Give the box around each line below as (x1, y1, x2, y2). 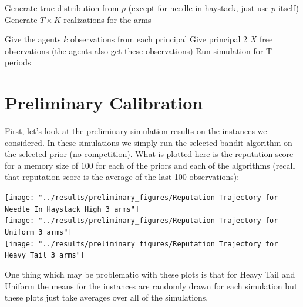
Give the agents (5, 33, 61, 45)
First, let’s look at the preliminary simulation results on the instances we (5, 125, 267, 137)
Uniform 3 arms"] (5, 228, 72, 237)
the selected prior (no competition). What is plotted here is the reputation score (5, 148, 294, 160)
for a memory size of (5, 159, 78, 171)
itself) (278, 2, 299, 14)
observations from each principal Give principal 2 (70, 33, 248, 45)
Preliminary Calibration (5, 91, 203, 115)
